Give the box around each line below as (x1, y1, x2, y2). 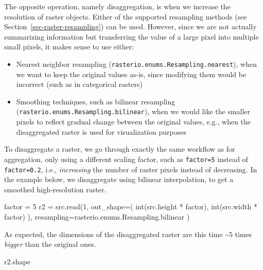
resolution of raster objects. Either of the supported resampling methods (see (4, 11, 247, 22)
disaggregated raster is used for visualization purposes (16, 126, 186, 137)
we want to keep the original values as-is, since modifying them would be (16, 68, 247, 79)
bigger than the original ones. (4, 239, 96, 249)
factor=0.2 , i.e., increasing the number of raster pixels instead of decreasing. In (4, 164, 257, 174)
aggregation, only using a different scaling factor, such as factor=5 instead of (4, 153, 248, 164)
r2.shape (4, 256, 31, 266)
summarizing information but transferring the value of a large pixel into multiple (4, 31, 259, 42)
